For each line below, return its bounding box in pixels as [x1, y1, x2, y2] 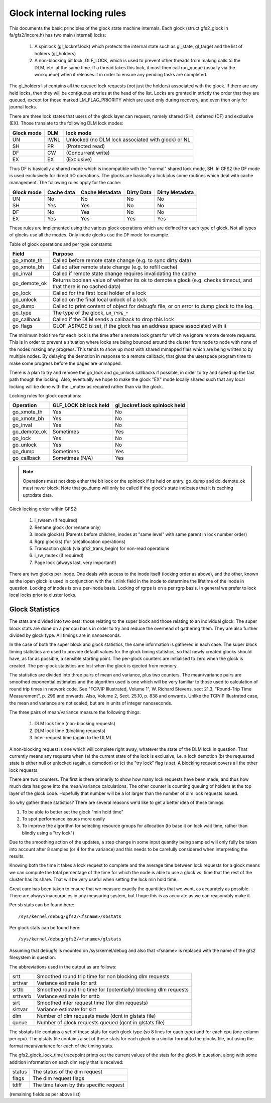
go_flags [12, 322, 33, 329]
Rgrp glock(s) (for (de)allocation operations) [34, 538, 126, 544]
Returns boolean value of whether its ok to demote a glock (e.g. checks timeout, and [52, 277, 252, 284]
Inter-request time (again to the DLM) [34, 735, 111, 741]
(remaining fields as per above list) [9, 1091, 81, 1097]
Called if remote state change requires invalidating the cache [52, 270, 197, 277]
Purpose [52, 250, 74, 257]
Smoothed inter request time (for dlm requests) [37, 999, 148, 1006]
